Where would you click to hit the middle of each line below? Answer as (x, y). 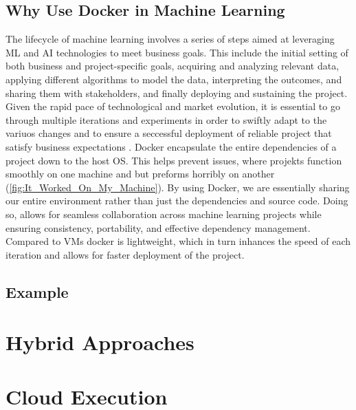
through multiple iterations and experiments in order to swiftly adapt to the (166, 119)
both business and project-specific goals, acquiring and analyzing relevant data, (173, 66)
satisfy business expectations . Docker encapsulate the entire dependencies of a (171, 146)
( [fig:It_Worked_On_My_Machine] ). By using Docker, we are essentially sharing (178, 187)
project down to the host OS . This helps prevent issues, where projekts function (174, 160)
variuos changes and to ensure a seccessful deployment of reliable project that (169, 133)
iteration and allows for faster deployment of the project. (125, 254)
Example (37, 291)
